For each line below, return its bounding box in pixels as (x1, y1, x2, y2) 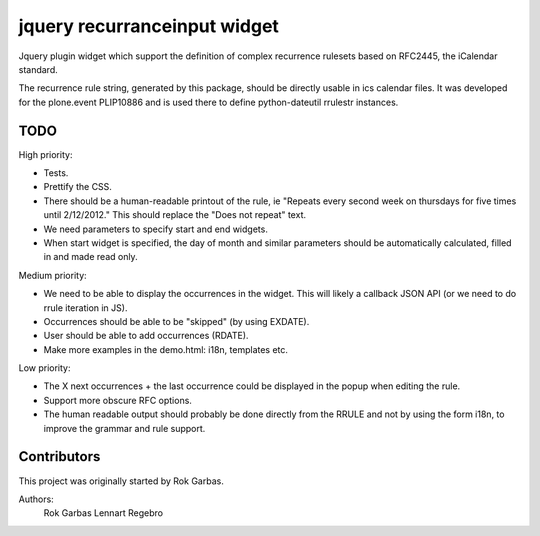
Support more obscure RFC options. (43, 394, 192, 406)
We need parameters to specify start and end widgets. (43, 223, 269, 235)
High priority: (18, 148, 73, 160)
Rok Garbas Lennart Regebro (43, 507, 164, 519)
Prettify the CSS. (43, 181, 112, 193)
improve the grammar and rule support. (43, 422, 206, 434)
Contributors (18, 448, 101, 465)
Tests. (43, 167, 69, 179)
